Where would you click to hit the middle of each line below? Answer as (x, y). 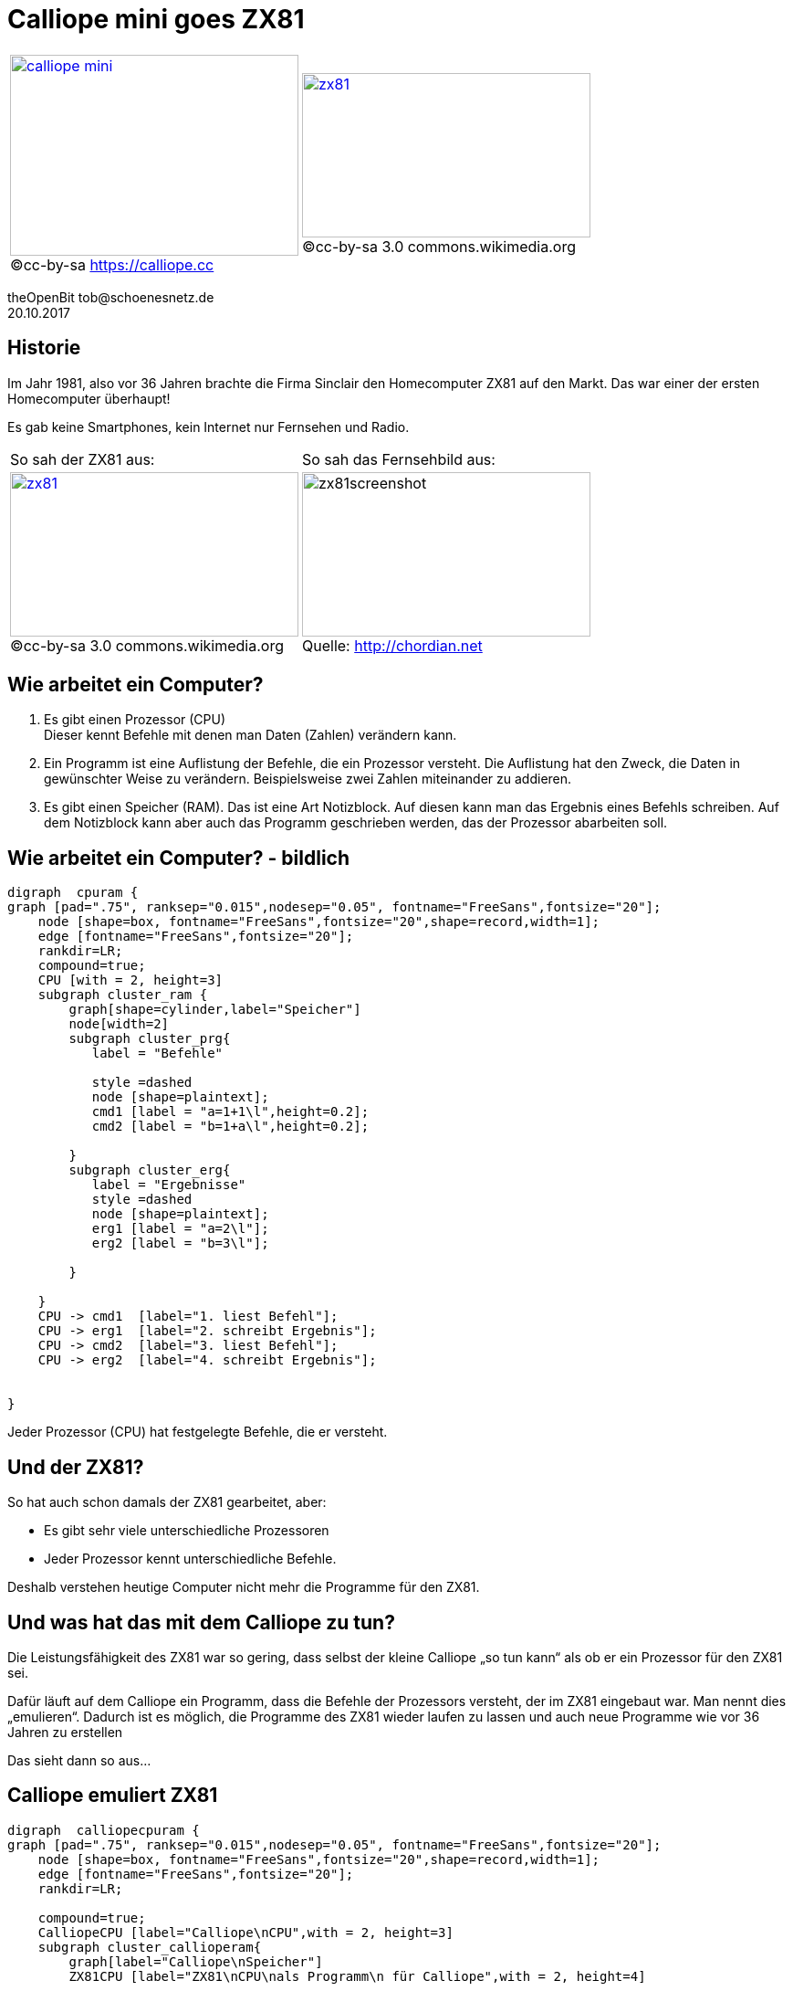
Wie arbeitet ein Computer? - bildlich (179, 858)
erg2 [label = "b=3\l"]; (180, 1243)
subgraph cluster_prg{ (150, 1039)
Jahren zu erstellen (65, 1732)
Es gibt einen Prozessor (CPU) (135, 720)
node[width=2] (119, 1024)
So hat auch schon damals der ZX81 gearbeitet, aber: (167, 1502)
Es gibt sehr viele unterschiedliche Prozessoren (187, 1531)
